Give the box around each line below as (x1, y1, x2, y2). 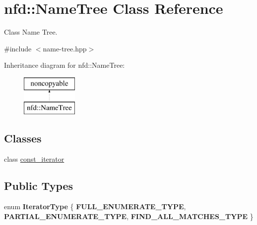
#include (4, 43, 32, 53)
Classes (4, 131, 42, 146)
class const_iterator (4, 154, 64, 164)
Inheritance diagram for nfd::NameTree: (4, 60, 125, 70)
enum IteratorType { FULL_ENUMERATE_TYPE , (4, 201, 186, 212)
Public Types (4, 178, 73, 193)
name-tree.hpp (43, 43, 87, 53)
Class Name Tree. (4, 27, 58, 37)
